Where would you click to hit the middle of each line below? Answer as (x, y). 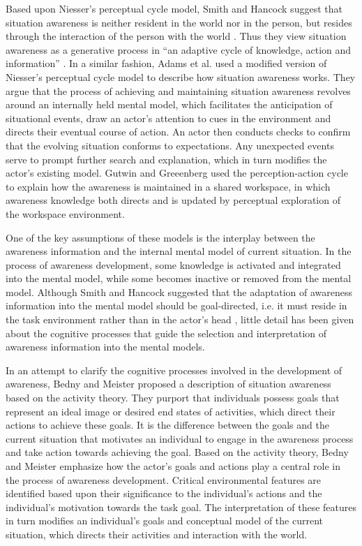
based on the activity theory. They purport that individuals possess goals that (173, 398)
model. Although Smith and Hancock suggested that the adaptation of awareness (179, 292)
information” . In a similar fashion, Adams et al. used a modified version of (166, 63)
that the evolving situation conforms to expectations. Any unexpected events (170, 145)
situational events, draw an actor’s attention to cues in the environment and (168, 118)
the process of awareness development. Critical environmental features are (164, 479)
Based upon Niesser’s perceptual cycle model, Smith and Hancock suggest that (174, 8)
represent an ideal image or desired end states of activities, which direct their (171, 411)
